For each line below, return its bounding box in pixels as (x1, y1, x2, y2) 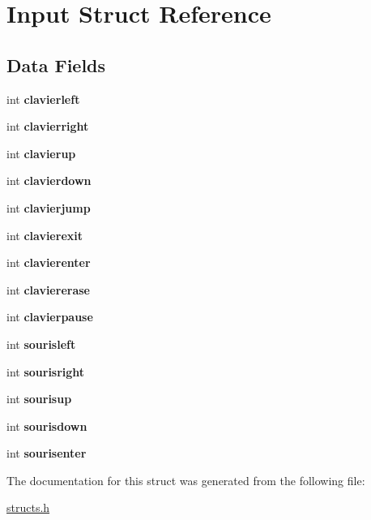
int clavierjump (6, 199, 91, 216)
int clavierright (6, 118, 89, 135)
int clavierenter (6, 254, 91, 271)
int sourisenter (6, 445, 87, 462)
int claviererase (6, 281, 90, 298)
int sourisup (6, 390, 72, 407)
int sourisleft (6, 335, 76, 352)
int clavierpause (6, 308, 93, 325)
